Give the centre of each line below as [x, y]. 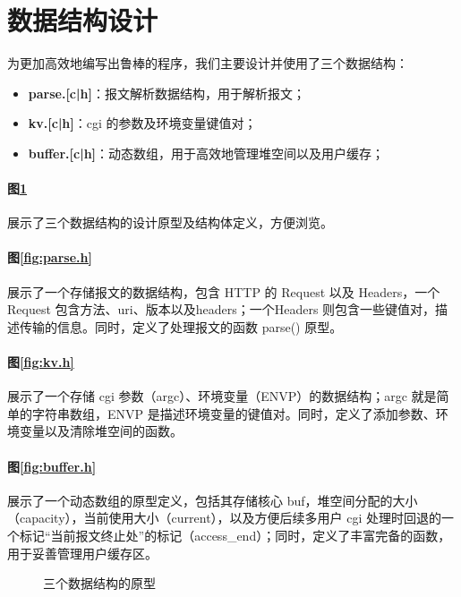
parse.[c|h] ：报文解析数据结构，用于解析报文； [166, 93]
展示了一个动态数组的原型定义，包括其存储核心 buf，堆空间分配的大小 [213, 500]
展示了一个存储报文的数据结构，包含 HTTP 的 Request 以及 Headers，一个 [224, 291]
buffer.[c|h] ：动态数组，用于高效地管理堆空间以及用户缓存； [206, 153]
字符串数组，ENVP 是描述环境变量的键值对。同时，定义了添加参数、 [234, 413]
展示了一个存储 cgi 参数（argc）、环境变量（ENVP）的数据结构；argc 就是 [222, 396]
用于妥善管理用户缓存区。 [82, 553]
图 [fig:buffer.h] [52, 466]
